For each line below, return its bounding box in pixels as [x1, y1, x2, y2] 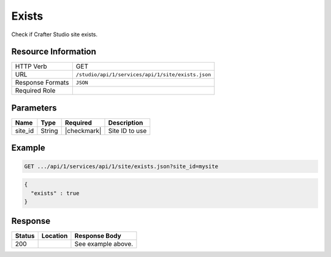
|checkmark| [64, 126, 102, 135]
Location [41, 232, 68, 240]
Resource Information [11, 47, 96, 57]
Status [15, 232, 35, 240]
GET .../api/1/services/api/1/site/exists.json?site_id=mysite [24, 163, 219, 170]
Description [108, 118, 143, 127]
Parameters [11, 102, 57, 113]
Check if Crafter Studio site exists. [11, 31, 98, 38]
